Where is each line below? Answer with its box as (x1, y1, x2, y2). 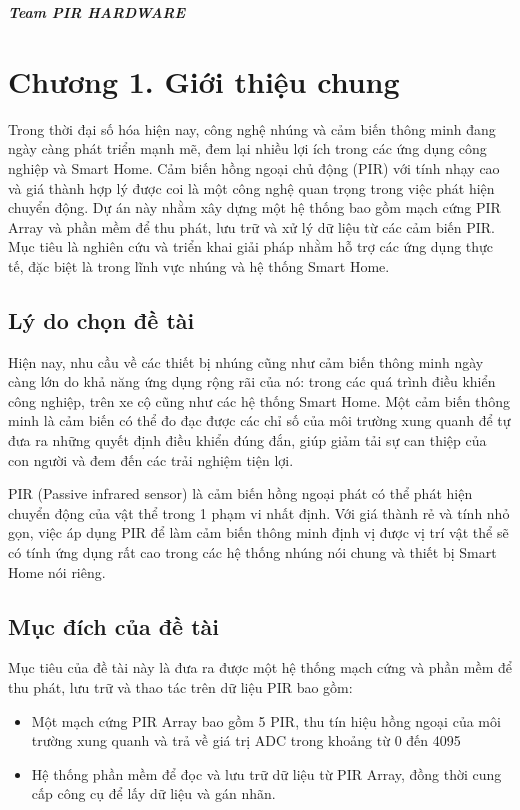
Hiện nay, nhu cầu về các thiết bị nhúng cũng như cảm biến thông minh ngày (8, 351, 484, 372)
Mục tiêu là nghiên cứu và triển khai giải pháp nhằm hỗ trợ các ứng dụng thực (8, 236, 494, 257)
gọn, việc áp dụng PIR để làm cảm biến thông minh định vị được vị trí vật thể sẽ (8, 522, 509, 543)
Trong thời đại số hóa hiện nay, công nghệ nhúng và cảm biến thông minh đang (8, 118, 496, 139)
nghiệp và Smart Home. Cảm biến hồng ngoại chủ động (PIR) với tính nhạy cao (8, 157, 500, 178)
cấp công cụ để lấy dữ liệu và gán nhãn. (31, 783, 276, 804)
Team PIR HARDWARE (8, 2, 186, 22)
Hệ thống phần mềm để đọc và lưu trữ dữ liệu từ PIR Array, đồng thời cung (31, 763, 502, 784)
